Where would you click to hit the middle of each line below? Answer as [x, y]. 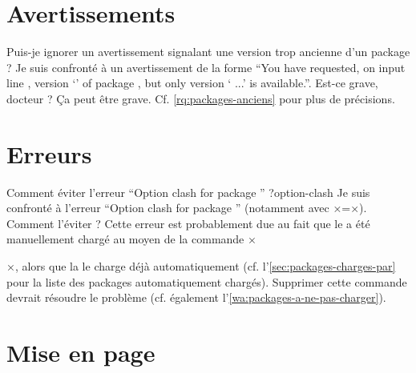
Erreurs [49, 153]
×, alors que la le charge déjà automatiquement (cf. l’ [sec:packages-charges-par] [201, 266]
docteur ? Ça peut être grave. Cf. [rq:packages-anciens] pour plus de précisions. [201, 98]
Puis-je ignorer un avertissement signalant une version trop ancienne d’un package [208, 52]
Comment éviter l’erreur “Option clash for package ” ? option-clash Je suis [188, 192]
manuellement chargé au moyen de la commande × [131, 239]
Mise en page [81, 352]
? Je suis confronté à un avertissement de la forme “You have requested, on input [206, 67]
